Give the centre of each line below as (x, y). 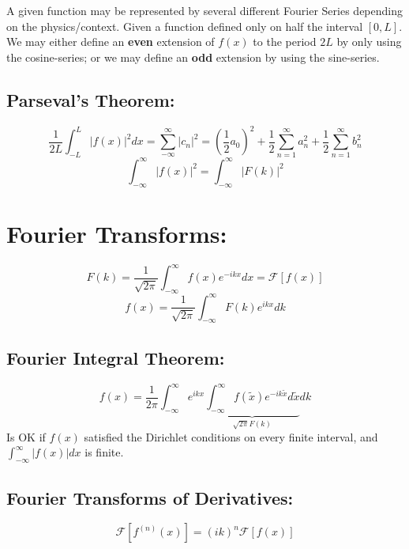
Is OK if (26, 436)
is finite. (104, 452)
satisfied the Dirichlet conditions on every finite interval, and (231, 436)
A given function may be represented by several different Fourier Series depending (204, 10)
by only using (369, 42)
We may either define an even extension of (111, 42)
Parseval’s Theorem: (91, 99)
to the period (285, 42)
